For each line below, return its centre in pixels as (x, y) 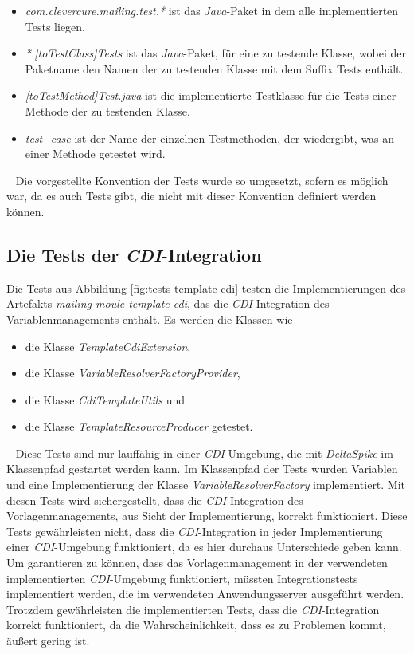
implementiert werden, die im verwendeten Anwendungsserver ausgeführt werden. (205, 594)
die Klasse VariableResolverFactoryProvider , (133, 373)
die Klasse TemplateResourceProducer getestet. (139, 426)
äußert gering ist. (48, 641)
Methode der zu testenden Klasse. (107, 110)
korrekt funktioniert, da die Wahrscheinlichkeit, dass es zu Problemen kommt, (196, 625)
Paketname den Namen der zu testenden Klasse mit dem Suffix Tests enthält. (214, 68)
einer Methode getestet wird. (95, 154)
